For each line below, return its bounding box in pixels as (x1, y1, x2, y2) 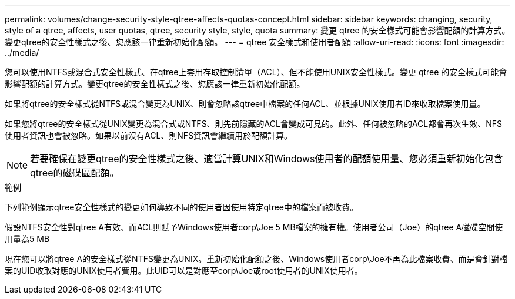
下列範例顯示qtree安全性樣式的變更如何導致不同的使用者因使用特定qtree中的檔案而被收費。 (5, 202, 359, 212)
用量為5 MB (5, 234, 50, 244)
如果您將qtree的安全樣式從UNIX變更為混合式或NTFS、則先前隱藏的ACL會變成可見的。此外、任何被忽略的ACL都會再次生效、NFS (5, 119, 503, 129)
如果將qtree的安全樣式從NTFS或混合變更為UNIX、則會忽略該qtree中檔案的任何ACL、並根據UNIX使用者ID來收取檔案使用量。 (5, 99, 486, 109)
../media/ (5, 48, 39, 58)
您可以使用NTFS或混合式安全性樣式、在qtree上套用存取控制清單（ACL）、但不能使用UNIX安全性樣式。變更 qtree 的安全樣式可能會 (5, 67, 507, 77)
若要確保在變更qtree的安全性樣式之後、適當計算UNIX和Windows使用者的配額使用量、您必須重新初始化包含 (30, 153, 503, 164)
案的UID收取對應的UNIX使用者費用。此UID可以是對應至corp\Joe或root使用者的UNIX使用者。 (5, 266, 363, 276)
